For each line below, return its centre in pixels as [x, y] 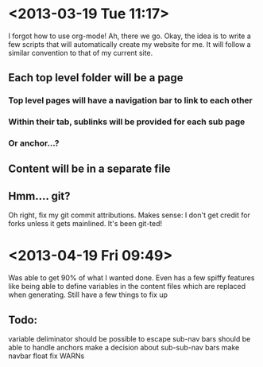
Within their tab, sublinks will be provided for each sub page [127, 122]
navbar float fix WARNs [46, 356]
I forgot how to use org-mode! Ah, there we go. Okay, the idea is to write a [130, 36]
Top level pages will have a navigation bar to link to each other [130, 100]
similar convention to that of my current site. [81, 53]
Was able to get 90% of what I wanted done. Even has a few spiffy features [131, 278]
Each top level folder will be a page [96, 78]
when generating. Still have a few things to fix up [88, 295]
